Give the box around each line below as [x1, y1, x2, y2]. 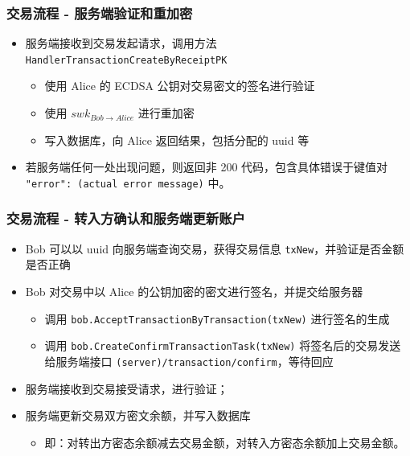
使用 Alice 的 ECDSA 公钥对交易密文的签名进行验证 [44, 77, 315, 94]
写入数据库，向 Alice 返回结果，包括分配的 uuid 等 [44, 131, 310, 148]
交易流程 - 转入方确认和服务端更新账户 [6, 208, 245, 228]
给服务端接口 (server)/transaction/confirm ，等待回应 [44, 352, 334, 369]
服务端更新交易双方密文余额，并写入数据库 [25, 407, 251, 424]
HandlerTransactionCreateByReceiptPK [25, 54, 228, 66]
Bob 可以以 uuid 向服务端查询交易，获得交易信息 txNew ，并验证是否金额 [25, 240, 404, 257]
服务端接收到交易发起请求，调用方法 [25, 35, 217, 51]
